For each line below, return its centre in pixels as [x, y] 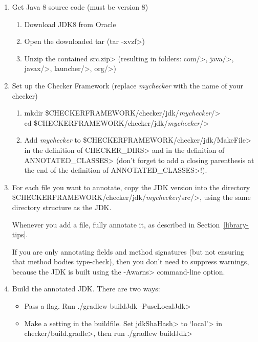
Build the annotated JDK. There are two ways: [86, 289]
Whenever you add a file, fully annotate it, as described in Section [116, 224]
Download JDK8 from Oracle [70, 24]
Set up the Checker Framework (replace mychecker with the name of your [128, 85]
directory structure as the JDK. [62, 207]
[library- [236, 224]
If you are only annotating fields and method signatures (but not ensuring [128, 251]
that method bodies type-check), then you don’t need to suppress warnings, [131, 261]
